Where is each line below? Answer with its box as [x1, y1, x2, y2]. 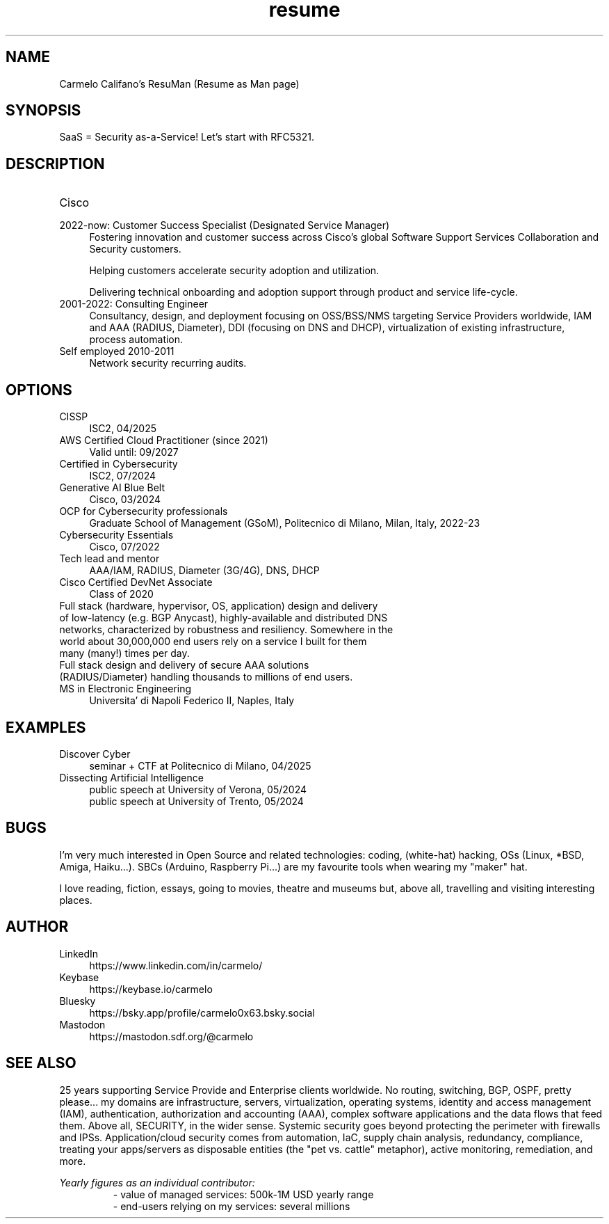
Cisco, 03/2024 [89, 493, 161, 506]
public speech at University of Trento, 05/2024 [89, 795, 304, 807]
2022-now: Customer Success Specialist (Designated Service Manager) [59, 219, 390, 232]
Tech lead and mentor [59, 553, 160, 565]
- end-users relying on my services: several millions [113, 1200, 350, 1212]
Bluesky [59, 994, 96, 1007]
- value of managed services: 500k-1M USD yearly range [113, 1188, 374, 1200]
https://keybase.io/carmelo [89, 983, 213, 995]
